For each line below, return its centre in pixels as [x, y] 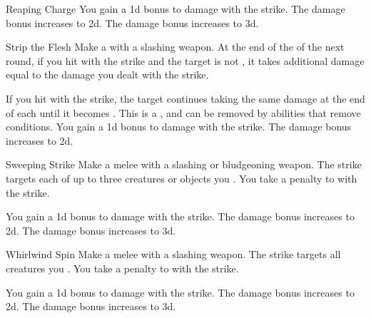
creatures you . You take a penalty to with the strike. [122, 268]
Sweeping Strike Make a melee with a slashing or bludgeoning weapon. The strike [184, 164]
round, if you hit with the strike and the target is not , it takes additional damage [185, 60]
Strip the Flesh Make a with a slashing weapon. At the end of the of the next [175, 47]
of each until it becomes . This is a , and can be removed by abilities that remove [183, 112]
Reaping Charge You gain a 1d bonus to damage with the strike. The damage [176, 9]
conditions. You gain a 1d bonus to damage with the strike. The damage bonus [179, 127]
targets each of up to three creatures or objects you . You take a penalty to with [182, 178]
